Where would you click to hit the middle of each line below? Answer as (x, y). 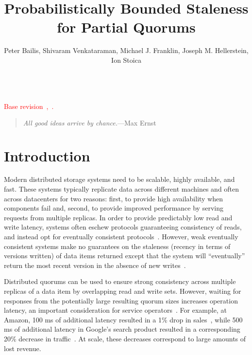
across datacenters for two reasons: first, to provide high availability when (114, 198)
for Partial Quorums (126, 27)
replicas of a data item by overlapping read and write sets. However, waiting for (123, 291)
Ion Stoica (126, 60)
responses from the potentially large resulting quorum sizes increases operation (121, 300)
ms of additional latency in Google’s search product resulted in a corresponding (122, 329)
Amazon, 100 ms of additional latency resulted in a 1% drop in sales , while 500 (123, 319)
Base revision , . (29, 106)
